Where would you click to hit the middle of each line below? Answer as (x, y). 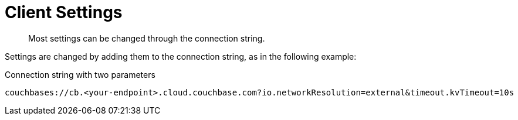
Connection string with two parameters (80, 74)
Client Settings (64, 12)
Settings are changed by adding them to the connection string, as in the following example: (181, 56)
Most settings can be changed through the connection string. (147, 38)
